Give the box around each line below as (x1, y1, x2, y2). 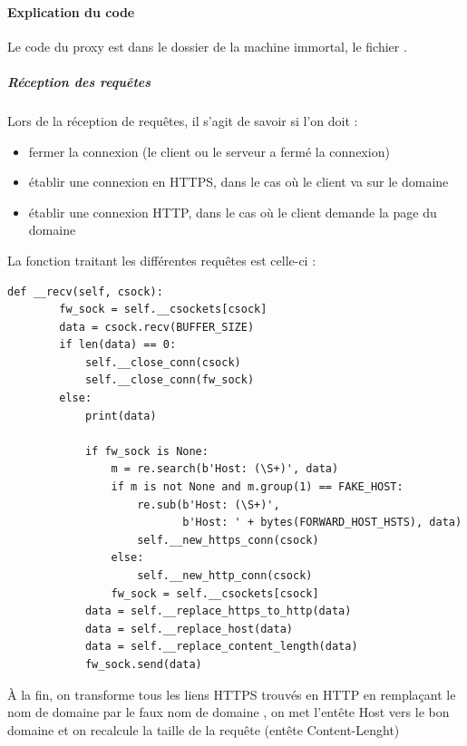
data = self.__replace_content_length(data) (84, 640, 358, 654)
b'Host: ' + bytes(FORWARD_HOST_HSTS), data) (182, 516, 462, 529)
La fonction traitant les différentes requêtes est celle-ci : (7, 250, 316, 269)
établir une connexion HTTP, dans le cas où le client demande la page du (28, 202, 437, 221)
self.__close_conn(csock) (84, 355, 241, 369)
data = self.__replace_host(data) (84, 622, 293, 635)
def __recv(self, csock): (7, 285, 163, 298)
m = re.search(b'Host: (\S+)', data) (111, 462, 339, 476)
